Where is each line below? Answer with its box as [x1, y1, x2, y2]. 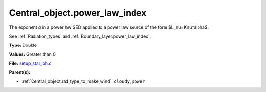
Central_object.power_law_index [9, 7, 147, 18]
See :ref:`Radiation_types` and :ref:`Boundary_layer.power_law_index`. [9, 33, 151, 39]
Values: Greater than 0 [9, 51, 56, 57]
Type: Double [9, 42, 37, 48]
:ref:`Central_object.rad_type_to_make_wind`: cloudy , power [21, 78, 145, 84]
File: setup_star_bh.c [9, 60, 52, 66]
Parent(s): [9, 69, 31, 75]
